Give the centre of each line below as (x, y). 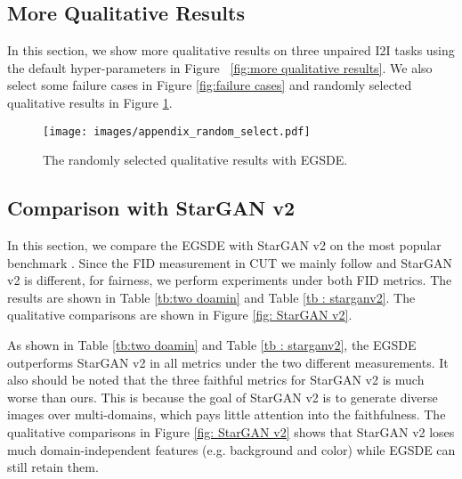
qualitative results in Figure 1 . (90, 102)
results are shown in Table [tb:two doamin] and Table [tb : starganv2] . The (211, 297)
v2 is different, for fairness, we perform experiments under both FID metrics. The (230, 280)
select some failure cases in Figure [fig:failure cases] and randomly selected (210, 85)
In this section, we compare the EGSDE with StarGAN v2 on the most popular (224, 245)
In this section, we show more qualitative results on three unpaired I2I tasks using (231, 50)
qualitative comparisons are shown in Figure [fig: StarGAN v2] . (180, 315)
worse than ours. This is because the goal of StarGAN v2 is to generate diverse (223, 397)
